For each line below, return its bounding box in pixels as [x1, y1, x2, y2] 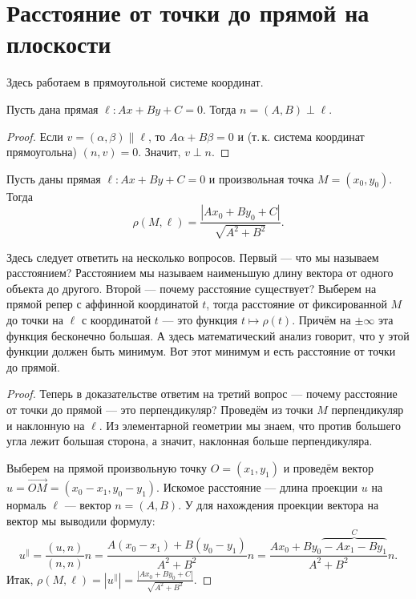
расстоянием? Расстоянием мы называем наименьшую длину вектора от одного [6, 264, 394, 281]
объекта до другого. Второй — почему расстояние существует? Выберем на [6, 279, 377, 296]
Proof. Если [6, 127, 63, 144]
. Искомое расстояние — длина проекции [156, 479, 358, 496]
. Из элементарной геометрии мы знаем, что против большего [99, 416, 402, 433]
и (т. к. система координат [237, 127, 365, 144]
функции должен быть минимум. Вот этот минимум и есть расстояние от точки [6, 343, 396, 360]
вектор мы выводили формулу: [6, 512, 155, 529]
